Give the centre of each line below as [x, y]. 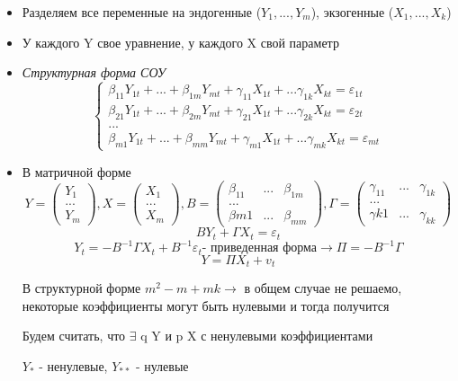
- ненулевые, [73, 365]
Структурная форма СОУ [94, 72]
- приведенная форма [260, 248]
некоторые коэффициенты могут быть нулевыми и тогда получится [206, 305]
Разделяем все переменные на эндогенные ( [142, 12]
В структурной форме [81, 288]
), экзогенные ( [352, 12]
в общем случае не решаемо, [323, 288]
